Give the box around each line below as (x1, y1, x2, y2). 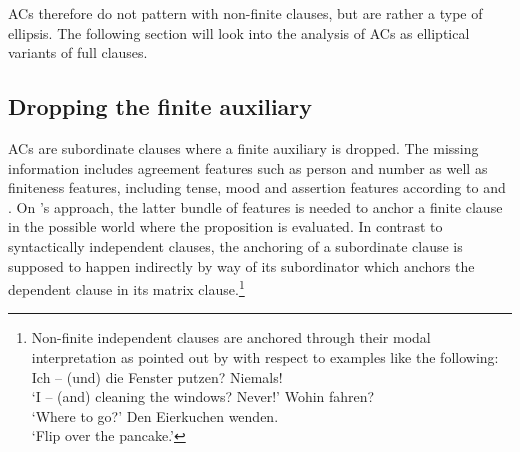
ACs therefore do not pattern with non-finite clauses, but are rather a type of (8, 3, 483, 23)
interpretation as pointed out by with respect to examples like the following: (31, 346, 499, 367)
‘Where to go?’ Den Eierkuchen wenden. (31, 405, 279, 426)
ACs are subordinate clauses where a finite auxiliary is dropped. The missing (8, 137, 479, 158)
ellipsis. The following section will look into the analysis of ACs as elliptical (8, 22, 470, 43)
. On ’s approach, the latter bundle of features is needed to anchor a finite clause (8, 196, 503, 217)
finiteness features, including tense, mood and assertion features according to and (8, 177, 506, 198)
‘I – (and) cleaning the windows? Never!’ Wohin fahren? (31, 386, 375, 407)
